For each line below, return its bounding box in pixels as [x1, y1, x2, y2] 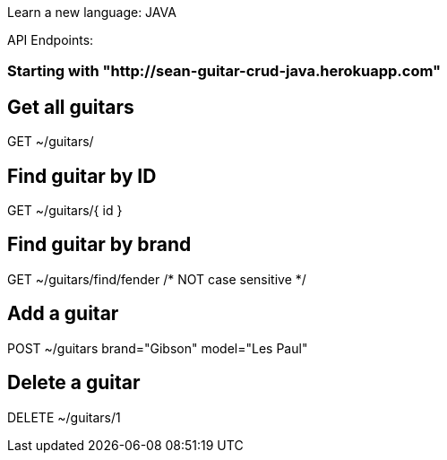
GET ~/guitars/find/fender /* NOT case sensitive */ [7, 271, 306, 287]
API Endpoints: [7, 32, 94, 48]
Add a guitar [7, 302, 119, 325]
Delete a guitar [7, 371, 141, 395]
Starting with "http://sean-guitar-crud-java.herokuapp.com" [7, 62, 442, 81]
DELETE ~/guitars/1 [7, 409, 121, 425]
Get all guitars [7, 95, 134, 118]
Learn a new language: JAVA [7, 4, 176, 20]
